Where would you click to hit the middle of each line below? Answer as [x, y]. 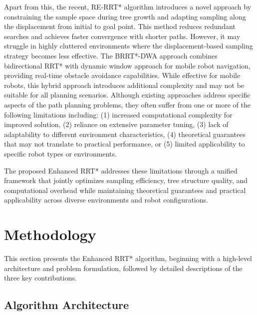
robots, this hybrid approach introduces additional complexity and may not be [124, 85]
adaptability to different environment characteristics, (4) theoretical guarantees [125, 134]
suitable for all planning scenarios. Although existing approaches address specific [127, 95]
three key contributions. [40, 278]
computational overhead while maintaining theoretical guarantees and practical [125, 190]
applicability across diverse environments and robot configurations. [106, 200]
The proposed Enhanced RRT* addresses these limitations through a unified [121, 170]
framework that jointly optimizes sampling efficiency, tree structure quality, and [126, 180]
